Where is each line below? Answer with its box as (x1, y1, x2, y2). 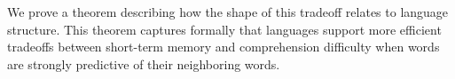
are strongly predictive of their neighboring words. (7, 54, 280, 73)
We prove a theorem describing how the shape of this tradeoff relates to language (7, 3, 449, 20)
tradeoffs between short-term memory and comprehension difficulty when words (7, 37, 440, 56)
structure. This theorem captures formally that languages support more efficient (7, 20, 442, 38)
